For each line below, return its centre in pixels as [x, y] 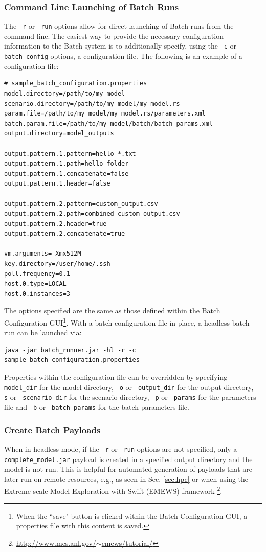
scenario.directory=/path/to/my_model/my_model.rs [92, 103]
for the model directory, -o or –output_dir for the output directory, [147, 387]
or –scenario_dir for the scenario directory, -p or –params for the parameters [133, 397]
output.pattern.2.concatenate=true [65, 234]
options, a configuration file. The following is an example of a [146, 56]
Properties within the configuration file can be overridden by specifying [116, 377]
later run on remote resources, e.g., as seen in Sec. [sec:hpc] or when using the [126, 479]
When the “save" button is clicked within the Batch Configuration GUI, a [132, 515]
